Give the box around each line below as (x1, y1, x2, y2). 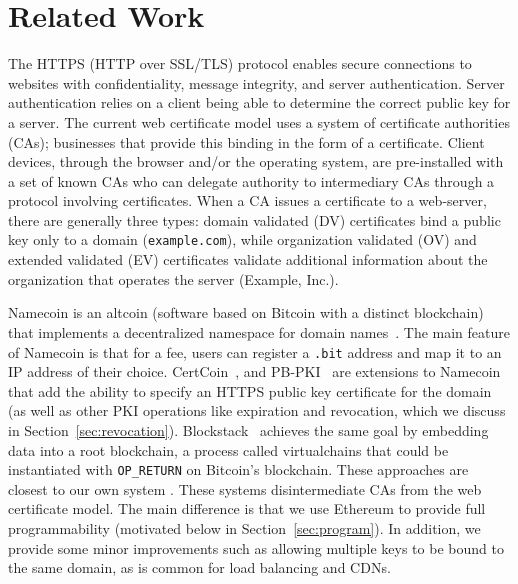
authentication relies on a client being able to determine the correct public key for (8, 92, 511, 113)
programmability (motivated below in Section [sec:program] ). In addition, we (8, 517, 481, 538)
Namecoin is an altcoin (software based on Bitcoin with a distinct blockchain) (8, 302, 484, 323)
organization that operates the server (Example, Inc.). (8, 268, 339, 289)
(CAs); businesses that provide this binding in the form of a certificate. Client (8, 131, 485, 152)
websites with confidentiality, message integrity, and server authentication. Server (8, 72, 505, 93)
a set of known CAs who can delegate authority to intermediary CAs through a (8, 170, 495, 191)
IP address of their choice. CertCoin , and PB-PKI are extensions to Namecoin (8, 361, 501, 382)
